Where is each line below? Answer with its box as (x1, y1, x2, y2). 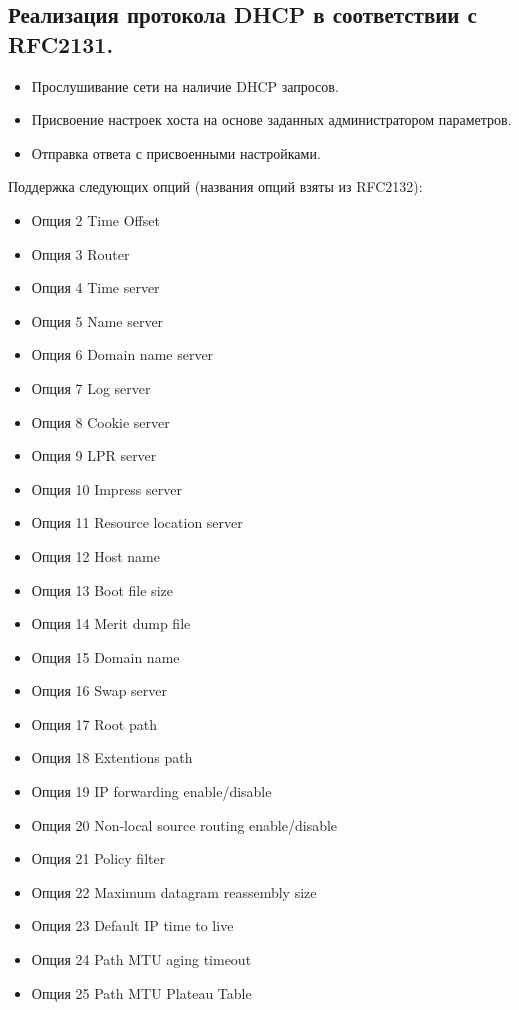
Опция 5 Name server (31, 310, 164, 331)
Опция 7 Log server (31, 377, 151, 398)
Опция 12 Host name (31, 545, 160, 566)
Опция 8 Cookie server (31, 411, 170, 432)
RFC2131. (8, 28, 114, 59)
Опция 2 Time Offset (31, 209, 160, 230)
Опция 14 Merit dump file (31, 613, 191, 634)
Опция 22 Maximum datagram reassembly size (31, 881, 317, 902)
